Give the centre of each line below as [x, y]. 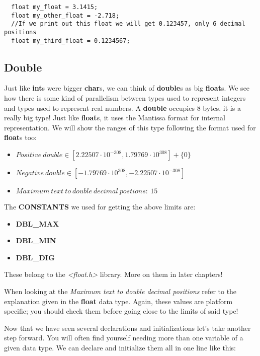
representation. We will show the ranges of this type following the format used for [130, 127]
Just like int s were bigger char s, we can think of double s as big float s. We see [127, 88]
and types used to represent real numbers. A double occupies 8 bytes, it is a [122, 108]
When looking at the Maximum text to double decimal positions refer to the [120, 291]
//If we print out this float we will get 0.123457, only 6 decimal [128, 24]
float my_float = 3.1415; [55, 7]
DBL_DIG [35, 257]
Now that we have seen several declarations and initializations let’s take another [127, 328]
